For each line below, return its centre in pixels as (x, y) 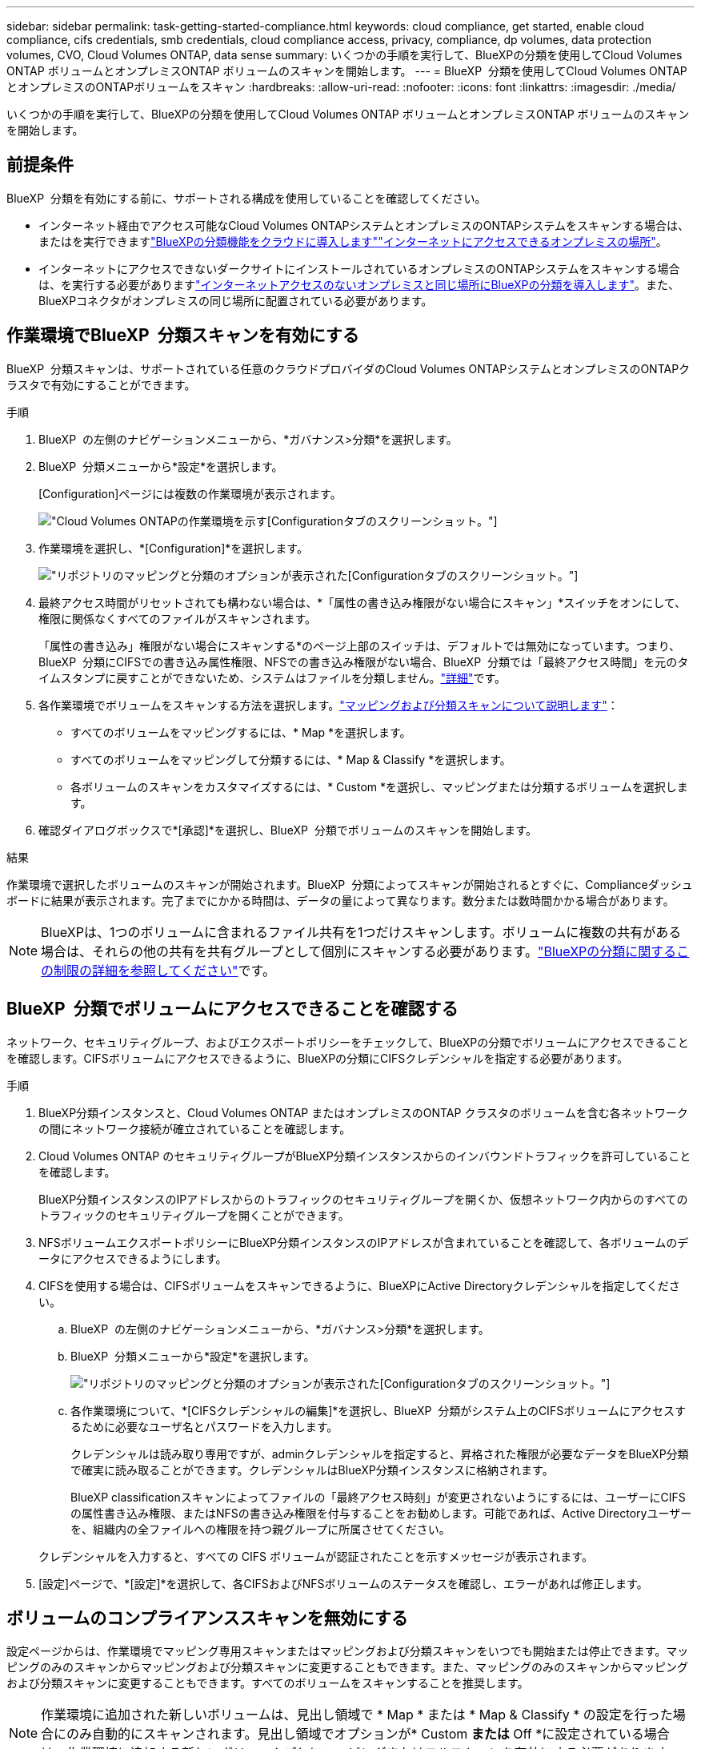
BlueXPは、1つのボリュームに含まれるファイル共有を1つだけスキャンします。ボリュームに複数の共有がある (361, 932)
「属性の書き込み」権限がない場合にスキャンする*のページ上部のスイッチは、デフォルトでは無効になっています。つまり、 (360, 645)
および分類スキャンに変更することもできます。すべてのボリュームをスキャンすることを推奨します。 (268, 1683)
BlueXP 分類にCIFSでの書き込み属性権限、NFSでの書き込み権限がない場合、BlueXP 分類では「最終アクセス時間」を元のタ (364, 661)
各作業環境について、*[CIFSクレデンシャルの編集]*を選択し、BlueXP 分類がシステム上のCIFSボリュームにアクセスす (379, 1410)
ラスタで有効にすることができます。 (101, 384)
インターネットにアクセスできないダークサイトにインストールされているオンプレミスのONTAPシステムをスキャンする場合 (359, 268)
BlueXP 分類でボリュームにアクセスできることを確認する (232, 1009)
